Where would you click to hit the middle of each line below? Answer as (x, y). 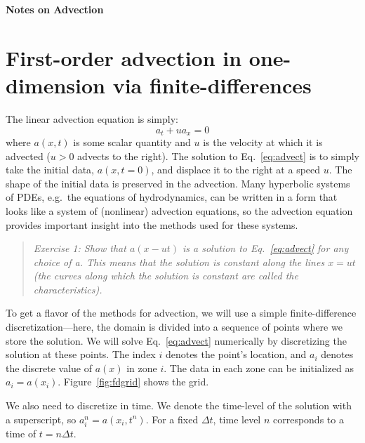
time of (21, 433)
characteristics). (68, 289)
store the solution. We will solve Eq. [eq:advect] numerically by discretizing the (176, 340)
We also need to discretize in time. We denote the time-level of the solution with (179, 405)
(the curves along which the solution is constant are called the (166, 276)
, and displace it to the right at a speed (236, 170)
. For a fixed (172, 419)
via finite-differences (212, 85)
